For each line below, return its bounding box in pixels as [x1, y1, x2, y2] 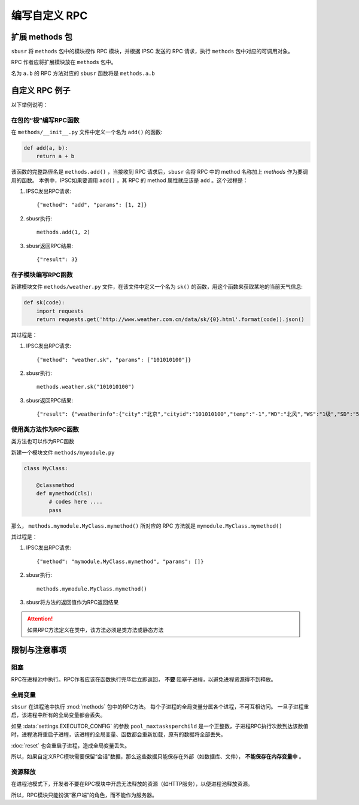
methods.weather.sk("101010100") [36, 383, 135, 391]
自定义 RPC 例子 [11, 85, 71, 95]
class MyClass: [23, 465, 68, 471]
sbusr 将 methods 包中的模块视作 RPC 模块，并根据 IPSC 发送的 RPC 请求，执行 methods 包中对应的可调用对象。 [11, 48, 293, 55]
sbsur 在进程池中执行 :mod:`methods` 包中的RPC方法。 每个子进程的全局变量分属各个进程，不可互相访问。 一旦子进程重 [11, 703, 309, 710]
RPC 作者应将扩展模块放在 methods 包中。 [11, 59, 117, 66]
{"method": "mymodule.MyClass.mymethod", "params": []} [36, 558, 204, 565]
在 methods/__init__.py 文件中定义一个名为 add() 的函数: [11, 128, 163, 135]
